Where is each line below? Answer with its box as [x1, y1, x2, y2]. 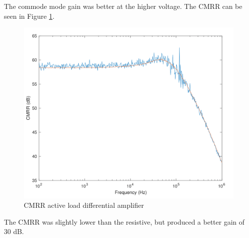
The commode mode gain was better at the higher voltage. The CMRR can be [4, 1, 243, 11]
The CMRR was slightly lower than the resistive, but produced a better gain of [4, 216, 245, 227]
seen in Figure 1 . [4, 10, 54, 21]
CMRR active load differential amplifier [24, 200, 144, 210]
